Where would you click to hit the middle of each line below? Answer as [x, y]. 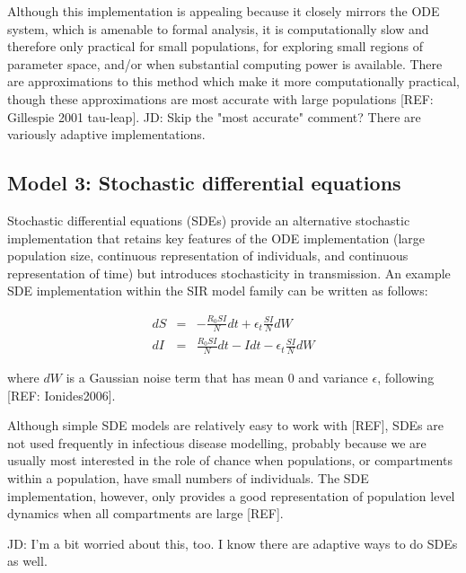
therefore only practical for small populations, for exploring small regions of [215, 46]
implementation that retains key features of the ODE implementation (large [216, 238]
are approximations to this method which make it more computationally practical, [233, 81]
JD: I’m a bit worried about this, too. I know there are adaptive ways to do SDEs [233, 543]
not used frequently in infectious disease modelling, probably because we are [217, 442]
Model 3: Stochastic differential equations [204, 183]
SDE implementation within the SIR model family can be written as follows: [218, 291]
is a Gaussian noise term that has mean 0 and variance [217, 378]
